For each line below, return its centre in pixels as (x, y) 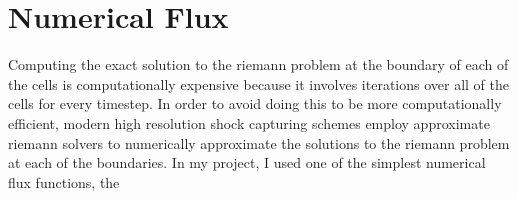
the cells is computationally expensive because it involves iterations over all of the (259, 83)
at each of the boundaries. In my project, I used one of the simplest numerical (247, 162)
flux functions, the (64, 181)
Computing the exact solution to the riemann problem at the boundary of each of (258, 64)
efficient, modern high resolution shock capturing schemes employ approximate (249, 122)
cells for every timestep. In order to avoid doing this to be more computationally (255, 103)
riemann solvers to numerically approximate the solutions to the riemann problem (259, 142)
